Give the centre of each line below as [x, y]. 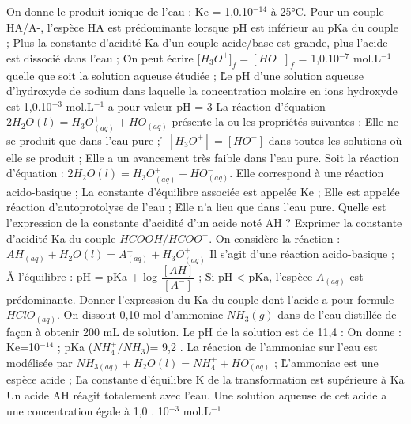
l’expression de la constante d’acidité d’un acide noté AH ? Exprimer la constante [204, 222]
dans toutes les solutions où [335, 140]
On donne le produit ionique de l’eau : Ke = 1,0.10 [130, 11]
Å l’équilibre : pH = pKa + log [82, 276]
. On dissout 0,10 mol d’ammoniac [140, 314]
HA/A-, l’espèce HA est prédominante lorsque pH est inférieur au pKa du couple [202, 26]
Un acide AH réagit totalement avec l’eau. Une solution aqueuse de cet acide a [197, 395]
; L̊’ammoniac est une [326, 362]
